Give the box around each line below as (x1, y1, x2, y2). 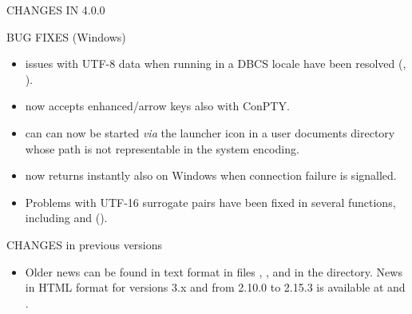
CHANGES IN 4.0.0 (6, 2, 105, 18)
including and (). (25, 209, 108, 226)
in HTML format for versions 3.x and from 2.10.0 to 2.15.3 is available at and (25, 279, 406, 296)
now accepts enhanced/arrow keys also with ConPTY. (25, 97, 290, 114)
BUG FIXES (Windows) (6, 28, 126, 45)
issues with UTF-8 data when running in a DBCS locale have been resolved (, (25, 55, 406, 72)
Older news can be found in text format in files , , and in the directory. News (25, 263, 402, 280)
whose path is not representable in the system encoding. (25, 140, 299, 157)
